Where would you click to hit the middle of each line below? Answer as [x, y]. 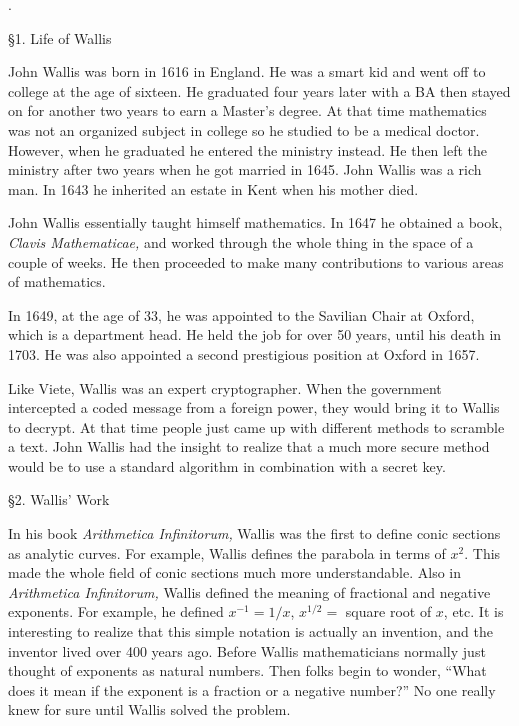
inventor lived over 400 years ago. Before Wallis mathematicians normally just [247, 650]
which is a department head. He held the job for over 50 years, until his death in [255, 334]
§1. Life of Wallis [60, 37]
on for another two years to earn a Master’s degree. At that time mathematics [247, 110]
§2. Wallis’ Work [59, 499]
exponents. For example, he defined [116, 611]
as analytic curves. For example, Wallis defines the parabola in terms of [227, 552]
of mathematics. [57, 281]
